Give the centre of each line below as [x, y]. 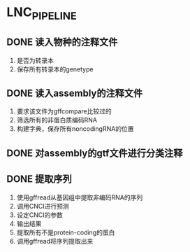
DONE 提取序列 [39, 179]
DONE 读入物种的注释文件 [62, 42]
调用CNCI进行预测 [43, 206]
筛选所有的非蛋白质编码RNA [57, 120]
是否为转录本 [35, 60]
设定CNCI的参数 [40, 215]
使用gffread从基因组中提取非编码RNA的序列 [80, 197]
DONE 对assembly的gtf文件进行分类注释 [95, 153]
